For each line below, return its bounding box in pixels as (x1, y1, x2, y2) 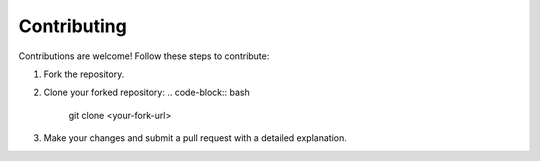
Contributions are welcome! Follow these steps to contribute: (18, 50, 270, 62)
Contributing (18, 15, 127, 37)
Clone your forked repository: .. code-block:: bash (43, 86, 250, 99)
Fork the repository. (43, 68, 125, 80)
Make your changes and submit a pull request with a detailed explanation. (43, 132, 347, 144)
